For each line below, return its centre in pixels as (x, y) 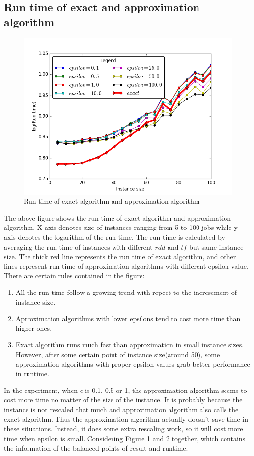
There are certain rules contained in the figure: (74, 276)
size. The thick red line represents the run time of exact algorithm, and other (120, 256)
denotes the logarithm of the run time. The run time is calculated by (121, 237)
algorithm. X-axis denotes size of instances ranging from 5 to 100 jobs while (118, 227)
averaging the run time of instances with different (78, 246)
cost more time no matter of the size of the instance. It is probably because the (123, 400)
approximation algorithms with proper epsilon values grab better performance (133, 364)
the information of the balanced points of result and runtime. (96, 448)
